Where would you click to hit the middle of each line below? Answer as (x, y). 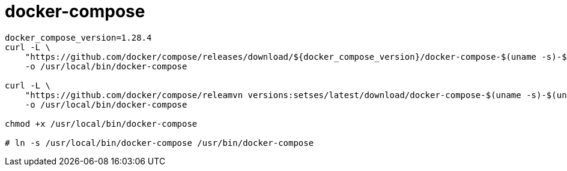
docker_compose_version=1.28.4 (78, 37)
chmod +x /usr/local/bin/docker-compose (101, 123)
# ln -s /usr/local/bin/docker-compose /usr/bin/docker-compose (159, 143)
